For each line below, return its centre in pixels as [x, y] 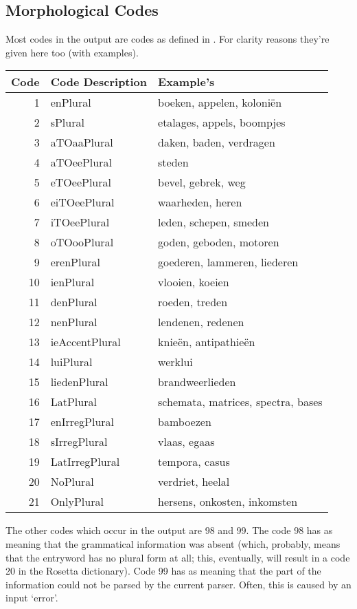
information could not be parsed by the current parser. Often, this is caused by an [178, 584]
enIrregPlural [82, 422]
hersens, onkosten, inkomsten [228, 502]
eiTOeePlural [82, 202]
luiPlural [71, 362]
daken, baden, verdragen [217, 142]
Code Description [99, 82]
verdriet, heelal [194, 482]
